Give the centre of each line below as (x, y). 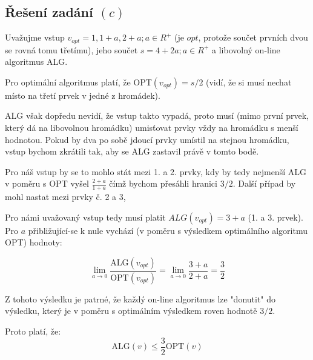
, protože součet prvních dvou (253, 37)
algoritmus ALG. (36, 62)
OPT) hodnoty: (34, 242)
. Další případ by (264, 183)
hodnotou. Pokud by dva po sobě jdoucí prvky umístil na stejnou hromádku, (147, 139)
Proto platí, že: (33, 331)
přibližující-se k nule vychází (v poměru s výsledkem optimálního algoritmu (168, 230)
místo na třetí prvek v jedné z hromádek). (83, 95)
